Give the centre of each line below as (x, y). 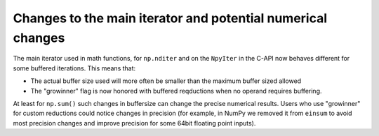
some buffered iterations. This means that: (74, 68)
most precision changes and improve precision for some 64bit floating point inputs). (134, 123)
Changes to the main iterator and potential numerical (170, 18)
